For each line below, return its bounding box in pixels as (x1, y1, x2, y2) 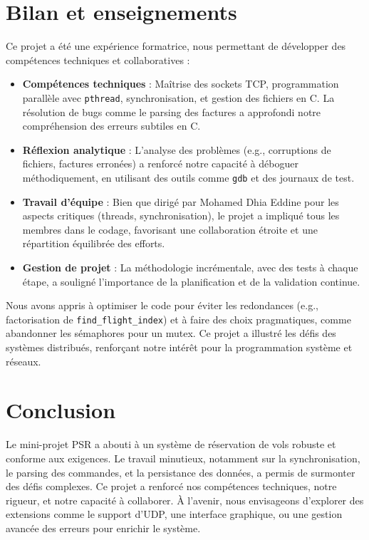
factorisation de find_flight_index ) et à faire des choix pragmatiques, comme (6, 311, 351, 326)
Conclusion (6, 395, 116, 425)
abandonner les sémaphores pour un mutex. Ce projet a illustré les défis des (6, 326, 336, 341)
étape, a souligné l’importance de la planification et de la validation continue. (22, 274, 360, 289)
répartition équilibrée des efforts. (22, 236, 165, 251)
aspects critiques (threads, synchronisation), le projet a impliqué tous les (22, 208, 340, 223)
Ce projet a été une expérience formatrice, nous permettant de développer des (6, 38, 346, 53)
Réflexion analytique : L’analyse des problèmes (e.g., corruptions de (22, 142, 331, 157)
